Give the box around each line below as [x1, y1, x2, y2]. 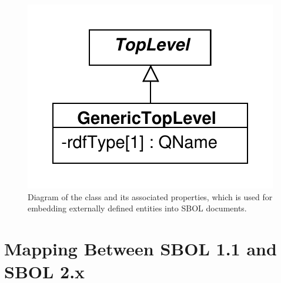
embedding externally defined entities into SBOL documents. [28, 202, 247, 214]
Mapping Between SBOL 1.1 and [4, 236, 277, 260]
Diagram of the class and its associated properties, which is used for [28, 190, 273, 203]
